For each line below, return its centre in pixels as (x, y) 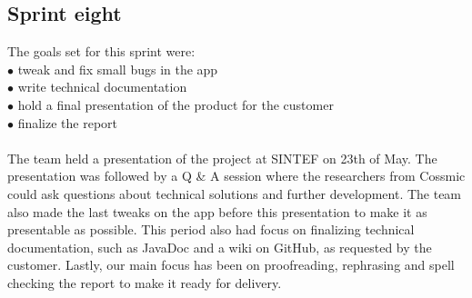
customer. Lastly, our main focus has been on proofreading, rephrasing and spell (231, 265)
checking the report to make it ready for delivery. (145, 282)
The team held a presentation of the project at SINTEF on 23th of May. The (222, 158)
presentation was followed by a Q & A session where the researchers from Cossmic (236, 176)
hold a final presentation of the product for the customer (176, 104)
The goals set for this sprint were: (101, 51)
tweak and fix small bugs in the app (118, 69)
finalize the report (68, 122)
